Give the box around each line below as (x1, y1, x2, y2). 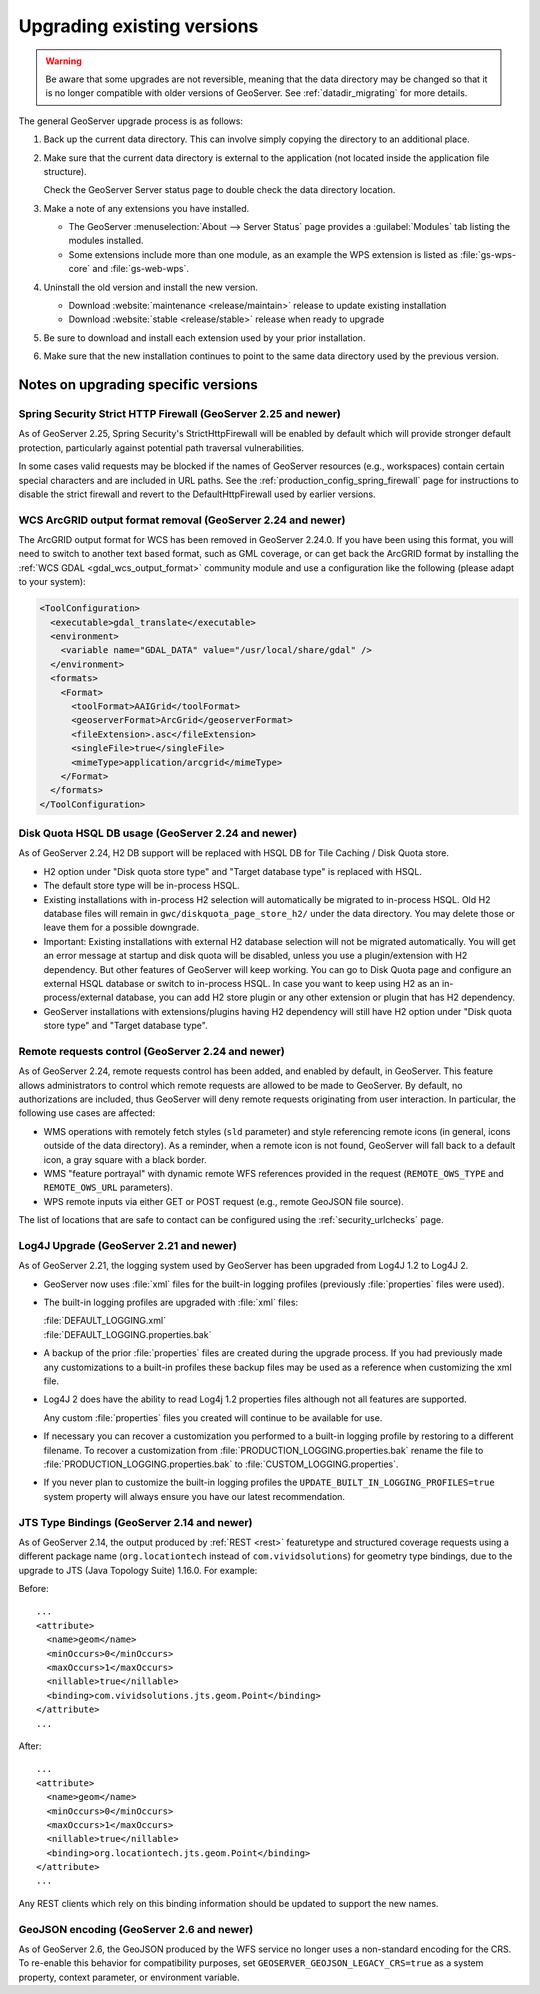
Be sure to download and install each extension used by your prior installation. (43, 331, 366, 344)
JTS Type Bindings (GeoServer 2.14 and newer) (18, 1515, 253, 1529)
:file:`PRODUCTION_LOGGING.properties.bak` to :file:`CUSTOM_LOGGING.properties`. (43, 1458, 399, 1470)
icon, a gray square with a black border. (43, 1153, 207, 1165)
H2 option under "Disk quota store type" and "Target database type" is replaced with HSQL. (43, 865, 422, 877)
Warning (45, 55, 82, 67)
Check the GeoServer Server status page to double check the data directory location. (43, 184, 396, 196)
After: (18, 1740, 42, 1752)
